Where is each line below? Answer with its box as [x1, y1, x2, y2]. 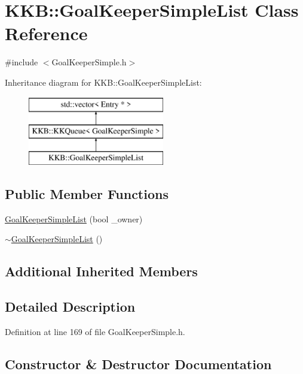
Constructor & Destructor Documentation [5, 354, 272, 373]
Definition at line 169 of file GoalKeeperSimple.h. [5, 325, 185, 337]
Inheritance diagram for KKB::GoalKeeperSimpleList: [5, 76, 202, 88]
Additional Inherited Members [5, 262, 198, 280]
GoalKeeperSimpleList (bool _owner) [5, 212, 143, 225]
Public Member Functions [5, 184, 169, 203]
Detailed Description [5, 297, 136, 316]
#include [5, 56, 38, 68]
